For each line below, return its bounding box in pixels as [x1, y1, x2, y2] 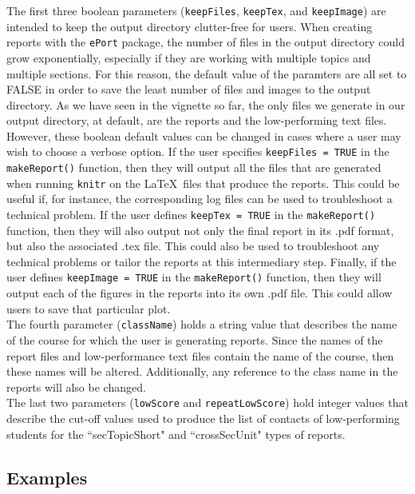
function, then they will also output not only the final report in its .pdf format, [6, 221, 394, 238]
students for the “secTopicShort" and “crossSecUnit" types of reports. [6, 425, 346, 442]
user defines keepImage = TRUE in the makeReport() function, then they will [6, 269, 381, 285]
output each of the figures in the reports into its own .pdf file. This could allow [6, 285, 393, 301]
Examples [6, 464, 88, 489]
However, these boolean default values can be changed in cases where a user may [6, 127, 401, 144]
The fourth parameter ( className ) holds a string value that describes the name [6, 316, 397, 333]
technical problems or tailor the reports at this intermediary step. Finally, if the [6, 253, 397, 269]
